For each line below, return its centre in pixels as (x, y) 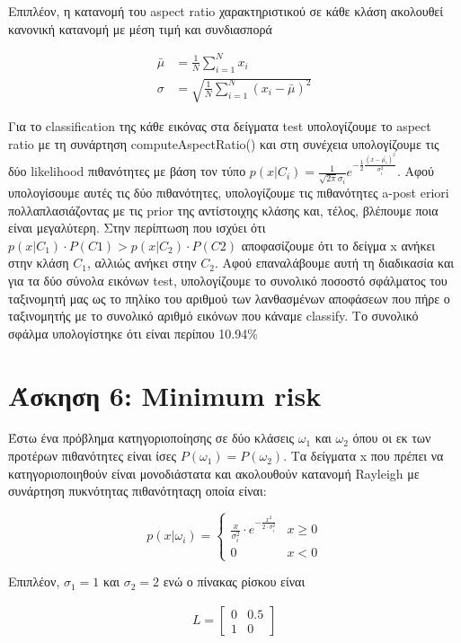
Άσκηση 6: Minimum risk (165, 395)
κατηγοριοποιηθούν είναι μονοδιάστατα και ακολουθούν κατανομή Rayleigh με (214, 473)
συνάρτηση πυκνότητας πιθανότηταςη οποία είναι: (137, 491)
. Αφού (416, 171)
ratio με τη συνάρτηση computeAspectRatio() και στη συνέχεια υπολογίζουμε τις (224, 143)
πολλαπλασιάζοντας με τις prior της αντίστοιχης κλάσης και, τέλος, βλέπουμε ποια (223, 210)
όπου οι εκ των (392, 438)
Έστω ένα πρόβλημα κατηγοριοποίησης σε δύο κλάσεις (151, 438)
